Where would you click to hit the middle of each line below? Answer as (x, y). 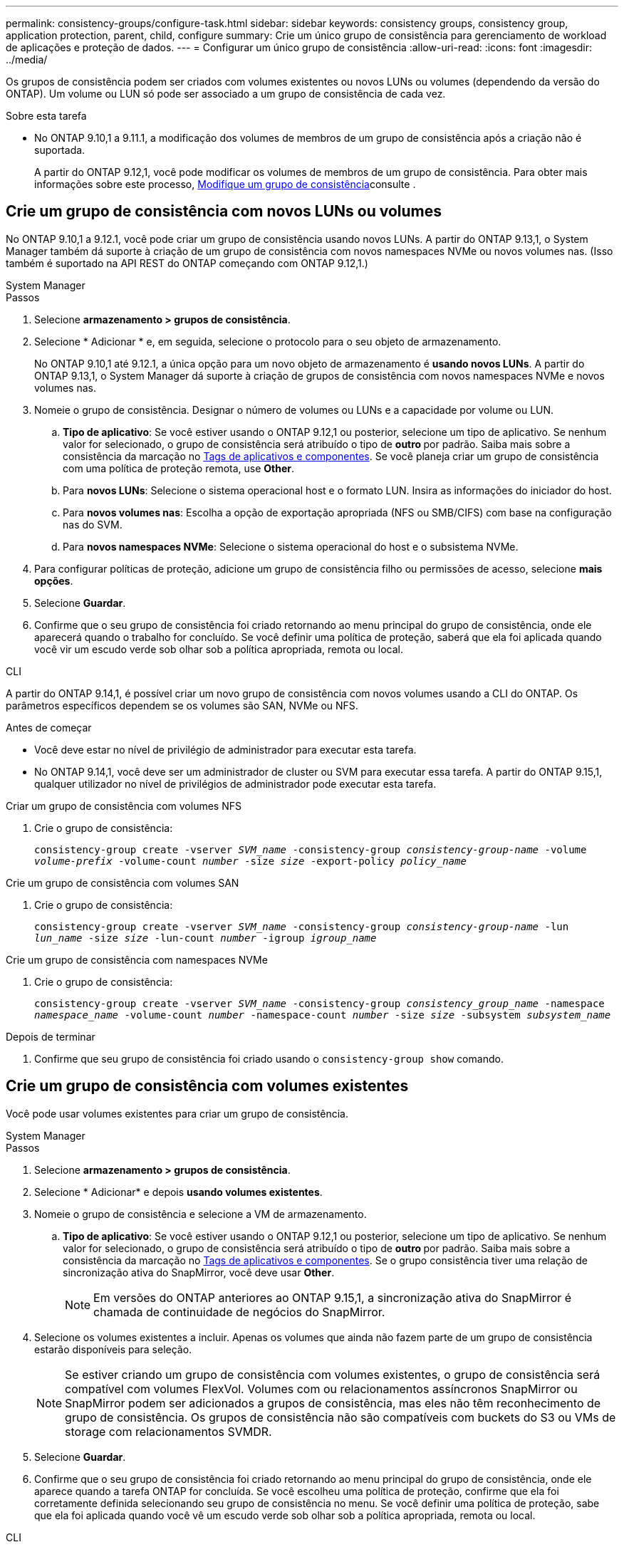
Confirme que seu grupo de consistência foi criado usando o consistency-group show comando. (269, 1058)
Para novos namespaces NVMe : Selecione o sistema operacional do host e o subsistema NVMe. (291, 546)
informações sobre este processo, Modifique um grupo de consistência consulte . (225, 184)
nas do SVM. (93, 524)
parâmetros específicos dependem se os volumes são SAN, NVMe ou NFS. (182, 705)
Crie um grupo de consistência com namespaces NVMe (137, 959)
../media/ (27, 59)
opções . (54, 580)
